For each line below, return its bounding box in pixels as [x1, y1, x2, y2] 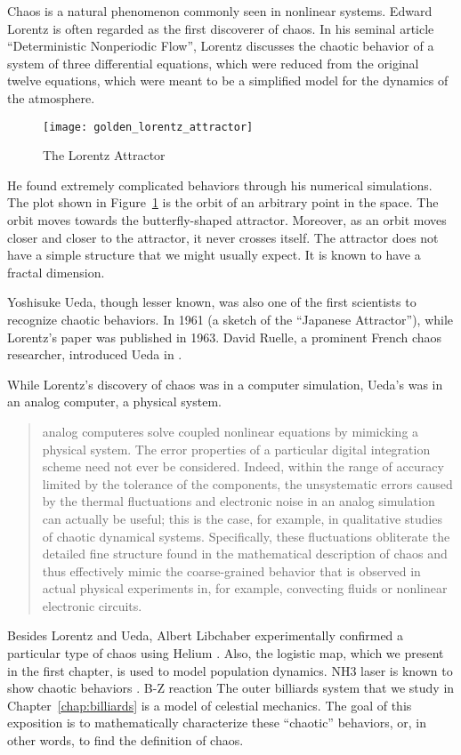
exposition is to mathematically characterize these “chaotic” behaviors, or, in [7, 713, 426, 732]
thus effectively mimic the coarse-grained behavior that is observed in [42, 561, 421, 580]
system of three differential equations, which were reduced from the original [7, 53, 419, 72]
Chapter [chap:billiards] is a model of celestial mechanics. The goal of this [7, 695, 412, 714]
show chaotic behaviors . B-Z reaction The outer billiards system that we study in [7, 679, 455, 697]
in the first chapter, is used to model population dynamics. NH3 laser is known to [7, 661, 453, 679]
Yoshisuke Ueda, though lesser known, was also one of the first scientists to [7, 293, 417, 311]
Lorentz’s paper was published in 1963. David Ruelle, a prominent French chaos [7, 327, 442, 346]
